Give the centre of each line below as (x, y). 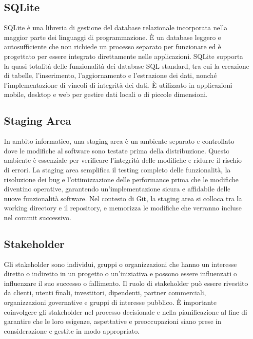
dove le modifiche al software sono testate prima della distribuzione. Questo (117, 150)
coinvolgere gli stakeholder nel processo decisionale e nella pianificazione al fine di (126, 311)
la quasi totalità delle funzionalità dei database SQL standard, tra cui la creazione (127, 66)
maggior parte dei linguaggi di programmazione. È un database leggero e (113, 37)
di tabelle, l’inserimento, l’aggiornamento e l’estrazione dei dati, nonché (110, 75)
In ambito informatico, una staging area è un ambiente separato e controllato (119, 141)
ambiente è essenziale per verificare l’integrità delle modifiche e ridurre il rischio (123, 160)
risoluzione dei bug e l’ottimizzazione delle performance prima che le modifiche (121, 179)
